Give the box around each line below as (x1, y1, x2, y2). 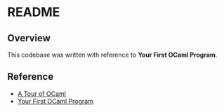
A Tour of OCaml (17, 89, 67, 98)
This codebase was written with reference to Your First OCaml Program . (7, 50, 218, 59)
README (7, 4, 60, 20)
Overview (7, 32, 51, 44)
